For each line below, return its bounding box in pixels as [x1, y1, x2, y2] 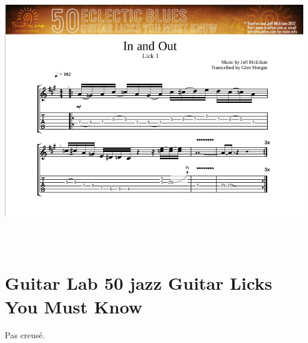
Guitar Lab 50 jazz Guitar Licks [5, 271, 272, 295]
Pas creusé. [5, 328, 45, 341]
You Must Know [5, 294, 143, 318]
